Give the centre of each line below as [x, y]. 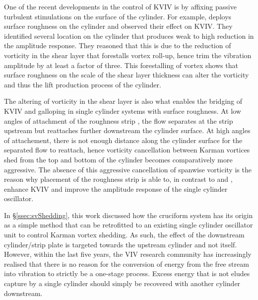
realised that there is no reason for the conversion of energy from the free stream [127, 263]
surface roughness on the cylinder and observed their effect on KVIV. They [118, 26]
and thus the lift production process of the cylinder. [83, 84]
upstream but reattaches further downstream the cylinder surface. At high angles [127, 130]
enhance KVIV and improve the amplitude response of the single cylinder [116, 188]
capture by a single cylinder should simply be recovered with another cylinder [122, 283]
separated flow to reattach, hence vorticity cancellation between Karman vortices [127, 150]
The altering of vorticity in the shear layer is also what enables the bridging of [123, 101]
